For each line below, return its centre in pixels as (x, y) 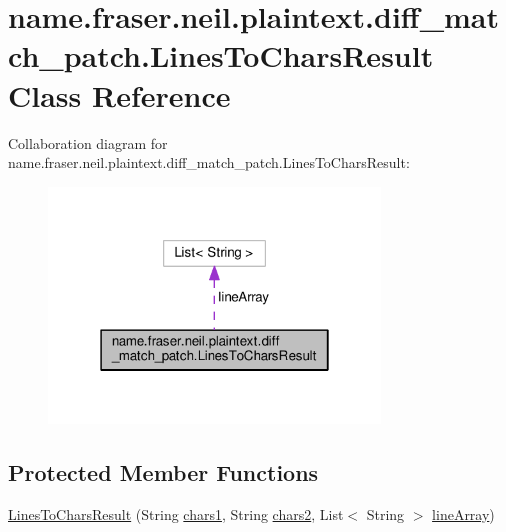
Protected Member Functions (163, 472)
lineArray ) (463, 513)
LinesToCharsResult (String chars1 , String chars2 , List (176, 513)
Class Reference (119, 94)
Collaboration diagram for (88, 142)
